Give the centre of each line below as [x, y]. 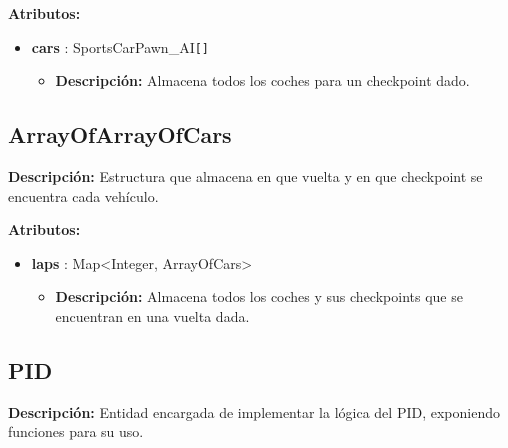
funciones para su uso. [76, 431]
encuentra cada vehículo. [83, 195]
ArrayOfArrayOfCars [120, 134]
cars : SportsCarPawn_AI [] [120, 46]
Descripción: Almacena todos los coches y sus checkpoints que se [259, 296]
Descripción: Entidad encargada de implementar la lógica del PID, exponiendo [254, 411]
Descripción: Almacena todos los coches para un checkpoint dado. [262, 80]
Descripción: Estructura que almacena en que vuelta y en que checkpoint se [245, 176]
